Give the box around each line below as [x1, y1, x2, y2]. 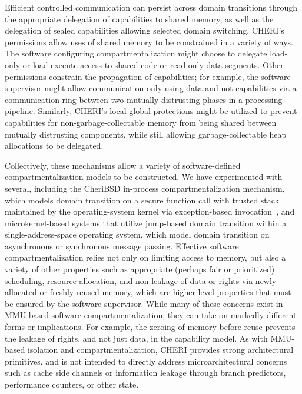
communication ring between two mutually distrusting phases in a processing [5, 93, 283, 105]
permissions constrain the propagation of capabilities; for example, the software [5, 70, 291, 82]
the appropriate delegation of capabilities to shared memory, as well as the [5, 12, 274, 25]
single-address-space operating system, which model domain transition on [5, 228, 270, 241]
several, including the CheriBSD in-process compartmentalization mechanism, [5, 182, 285, 194]
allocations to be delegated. [5, 139, 104, 152]
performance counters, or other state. [5, 378, 139, 390]
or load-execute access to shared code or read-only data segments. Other [22, 58, 284, 71]
